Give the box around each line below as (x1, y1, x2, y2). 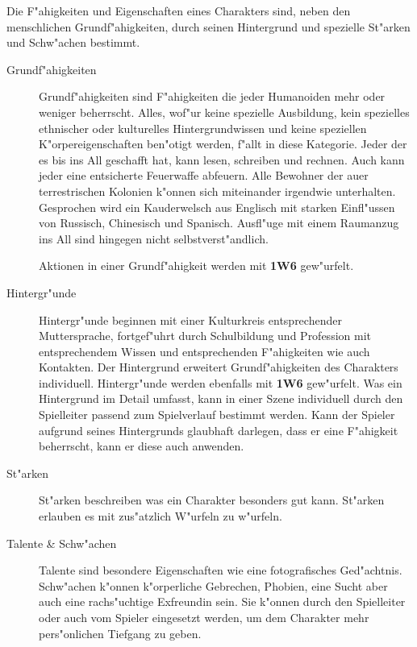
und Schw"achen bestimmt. (6, 34, 140, 51)
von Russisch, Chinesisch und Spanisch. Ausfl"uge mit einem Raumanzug (39, 214, 399, 231)
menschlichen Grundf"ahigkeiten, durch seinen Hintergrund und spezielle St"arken (6, 18, 411, 35)
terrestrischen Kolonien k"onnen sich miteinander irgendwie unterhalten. (39, 182, 396, 199)
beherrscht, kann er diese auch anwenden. (39, 438, 244, 454)
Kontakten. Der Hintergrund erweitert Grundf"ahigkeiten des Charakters (39, 359, 398, 375)
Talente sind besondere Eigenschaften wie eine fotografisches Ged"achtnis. (39, 562, 402, 579)
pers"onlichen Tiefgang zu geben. (39, 624, 202, 641)
